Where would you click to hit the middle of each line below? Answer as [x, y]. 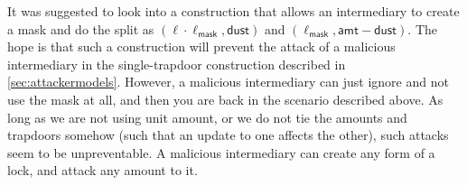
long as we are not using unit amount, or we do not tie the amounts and [207, 117]
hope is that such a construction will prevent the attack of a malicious [201, 46]
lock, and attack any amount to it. [103, 170]
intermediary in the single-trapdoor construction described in [177, 64]
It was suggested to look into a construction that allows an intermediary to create [233, 11]
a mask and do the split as [81, 28]
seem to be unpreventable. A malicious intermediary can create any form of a [221, 152]
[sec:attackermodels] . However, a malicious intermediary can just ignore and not [228, 82]
